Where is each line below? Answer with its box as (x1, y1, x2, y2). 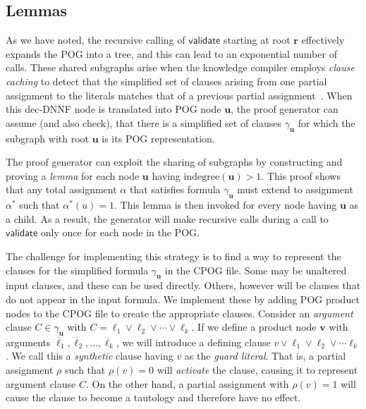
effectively (301, 32, 345, 47)
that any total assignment (6, 182, 117, 197)
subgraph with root (6, 130, 90, 145)
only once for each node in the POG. (40, 225, 200, 240)
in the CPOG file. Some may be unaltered (164, 262, 347, 277)
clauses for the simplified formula (6, 262, 149, 277)
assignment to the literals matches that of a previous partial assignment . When (6, 87, 353, 102)
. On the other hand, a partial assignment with (85, 376, 289, 391)
